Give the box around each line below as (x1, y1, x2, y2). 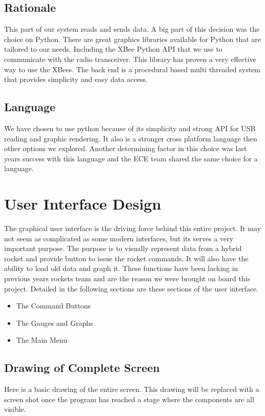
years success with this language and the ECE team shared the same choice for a (4, 153, 258, 163)
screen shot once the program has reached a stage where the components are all (4, 393, 254, 404)
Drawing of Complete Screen (4, 360, 160, 376)
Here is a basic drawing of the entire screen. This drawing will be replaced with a (4, 384, 259, 394)
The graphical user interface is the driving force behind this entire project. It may (4, 223, 261, 234)
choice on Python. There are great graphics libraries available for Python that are (4, 33, 261, 44)
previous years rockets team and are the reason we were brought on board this (4, 273, 251, 284)
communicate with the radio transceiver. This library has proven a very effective (4, 53, 256, 64)
